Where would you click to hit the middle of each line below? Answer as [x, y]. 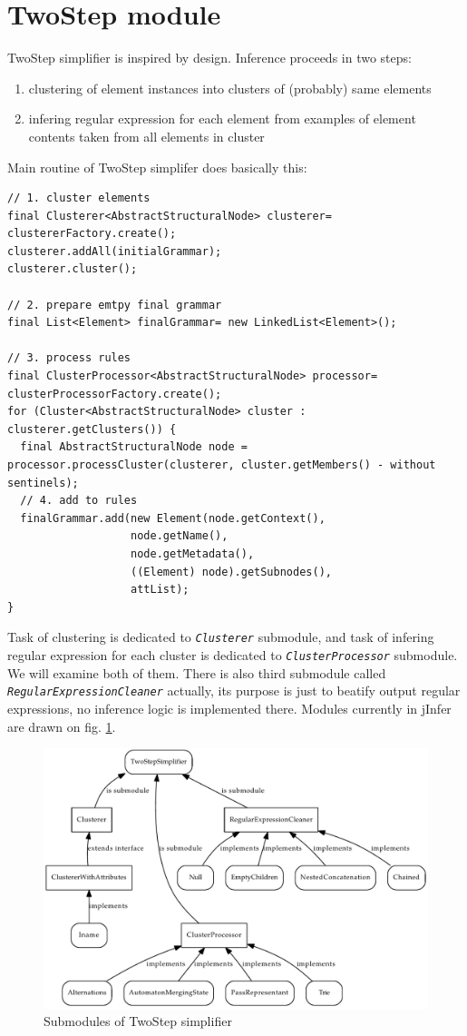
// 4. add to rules [79, 501]
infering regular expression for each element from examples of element [222, 118]
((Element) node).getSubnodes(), [231, 572]
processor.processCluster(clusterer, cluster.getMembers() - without [222, 465]
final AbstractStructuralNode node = [134, 447]
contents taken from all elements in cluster [146, 136]
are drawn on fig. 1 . [62, 726]
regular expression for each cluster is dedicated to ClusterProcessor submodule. [233, 655]
